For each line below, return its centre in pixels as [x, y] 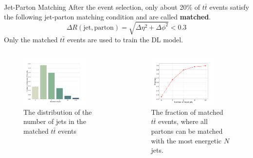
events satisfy [229, 7]
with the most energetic [186, 140]
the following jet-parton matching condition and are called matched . [108, 16]
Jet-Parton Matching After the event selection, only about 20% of [102, 7]
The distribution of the [58, 112]
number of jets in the [55, 121]
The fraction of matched [187, 112]
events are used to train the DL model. [125, 39]
